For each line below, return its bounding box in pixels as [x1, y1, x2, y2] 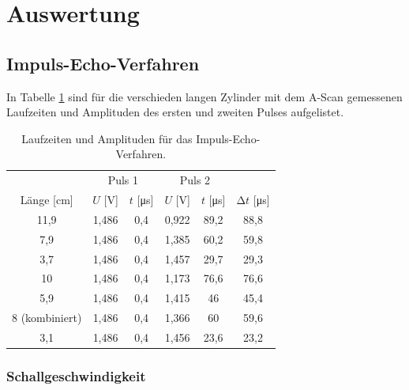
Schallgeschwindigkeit [6, 365, 146, 385]
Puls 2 [179, 172, 211, 188]
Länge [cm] [20, 191, 73, 208]
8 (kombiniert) [12, 309, 82, 326]
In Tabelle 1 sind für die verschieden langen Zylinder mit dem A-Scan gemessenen [6, 88, 403, 104]
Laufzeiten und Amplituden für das [21, 130, 193, 146]
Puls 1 [107, 172, 139, 188]
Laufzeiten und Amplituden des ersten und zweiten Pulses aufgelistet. [6, 104, 344, 120]
